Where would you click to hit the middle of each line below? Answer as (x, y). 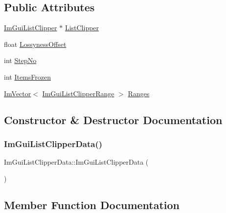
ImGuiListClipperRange (78, 93)
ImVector (18, 93)
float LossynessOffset (35, 44)
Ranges (139, 93)
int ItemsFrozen (27, 76)
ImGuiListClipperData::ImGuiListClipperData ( (76, 162)
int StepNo (20, 60)
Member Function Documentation (92, 204)
